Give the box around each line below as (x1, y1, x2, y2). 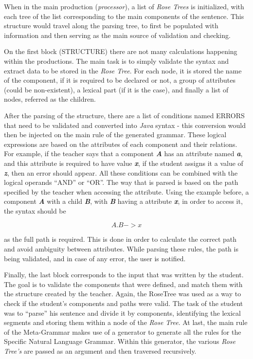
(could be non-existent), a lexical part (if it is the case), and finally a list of (4, 84, 229, 94)
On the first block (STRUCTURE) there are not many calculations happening (4, 46, 237, 56)
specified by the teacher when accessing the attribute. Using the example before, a (4, 186, 249, 197)
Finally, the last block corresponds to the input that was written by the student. (4, 269, 244, 280)
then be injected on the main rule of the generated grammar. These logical (4, 129, 227, 140)
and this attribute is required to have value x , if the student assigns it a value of (4, 158, 243, 168)
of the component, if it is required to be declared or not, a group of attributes (4, 75, 236, 85)
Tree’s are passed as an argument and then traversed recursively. (4, 346, 197, 356)
